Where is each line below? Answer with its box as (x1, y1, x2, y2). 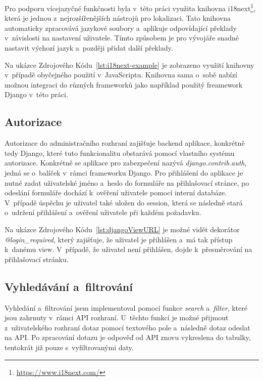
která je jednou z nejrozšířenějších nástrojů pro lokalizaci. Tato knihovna (5, 13, 231, 23)
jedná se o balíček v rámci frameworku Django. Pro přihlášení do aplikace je (5, 167, 243, 178)
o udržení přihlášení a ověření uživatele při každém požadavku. (5, 207, 201, 218)
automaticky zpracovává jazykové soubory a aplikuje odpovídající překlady (5, 22, 237, 33)
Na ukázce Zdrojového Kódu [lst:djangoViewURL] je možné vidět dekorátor (5, 224, 240, 234)
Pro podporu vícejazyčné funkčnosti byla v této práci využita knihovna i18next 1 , (5, 2, 256, 13)
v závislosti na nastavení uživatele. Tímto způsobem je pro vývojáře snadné (5, 32, 239, 43)
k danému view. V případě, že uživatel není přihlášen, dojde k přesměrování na (5, 244, 252, 255)
